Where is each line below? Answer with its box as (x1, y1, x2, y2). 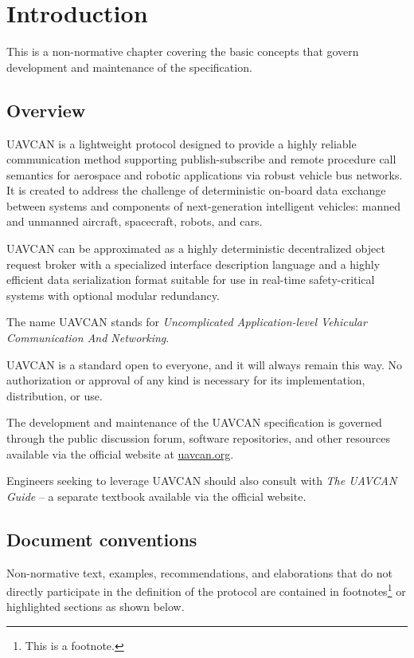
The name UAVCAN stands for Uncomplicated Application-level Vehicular (6, 313, 367, 330)
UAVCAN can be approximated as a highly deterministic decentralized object (6, 240, 385, 257)
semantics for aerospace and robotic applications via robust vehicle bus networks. (6, 166, 403, 183)
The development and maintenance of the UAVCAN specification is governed (6, 414, 382, 431)
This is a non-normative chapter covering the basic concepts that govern (6, 43, 359, 60)
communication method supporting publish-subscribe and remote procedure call (6, 151, 396, 167)
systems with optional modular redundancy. (6, 286, 220, 303)
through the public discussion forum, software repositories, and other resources (6, 430, 391, 447)
